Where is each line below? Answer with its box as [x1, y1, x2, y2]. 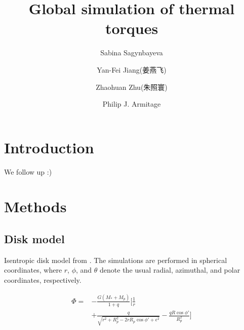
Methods [4, 196, 67, 217]
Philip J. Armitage [102, 98, 161, 109]
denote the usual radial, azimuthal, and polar [100, 265, 240, 275]
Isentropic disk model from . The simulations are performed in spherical [4, 254, 227, 265]
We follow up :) [4, 166, 52, 177]
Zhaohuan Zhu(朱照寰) [96, 81, 168, 92]
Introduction [4, 137, 94, 157]
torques [105, 18, 158, 39]
